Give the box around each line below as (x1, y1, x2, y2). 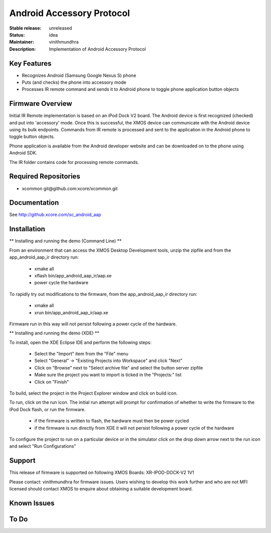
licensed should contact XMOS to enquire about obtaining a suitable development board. (9, 486, 193, 492)
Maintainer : (9, 39, 35, 45)
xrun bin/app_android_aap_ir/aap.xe (34, 309, 108, 315)
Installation (9, 225, 45, 233)
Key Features (9, 59, 52, 68)
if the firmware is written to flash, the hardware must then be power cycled (34, 418, 189, 424)
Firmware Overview (9, 99, 72, 108)
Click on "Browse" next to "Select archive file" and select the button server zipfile (34, 365, 203, 371)
